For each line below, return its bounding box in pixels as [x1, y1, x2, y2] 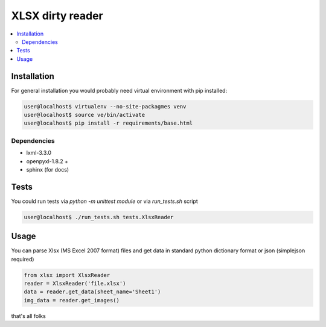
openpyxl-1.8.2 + [26, 157, 69, 165]
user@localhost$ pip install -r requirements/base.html [24, 120, 193, 126]
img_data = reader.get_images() [24, 297, 120, 304]
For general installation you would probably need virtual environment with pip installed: [11, 87, 228, 94]
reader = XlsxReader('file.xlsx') [24, 280, 126, 287]
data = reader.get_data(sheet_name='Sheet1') [24, 288, 161, 295]
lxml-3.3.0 [26, 149, 51, 157]
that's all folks [11, 312, 46, 319]
